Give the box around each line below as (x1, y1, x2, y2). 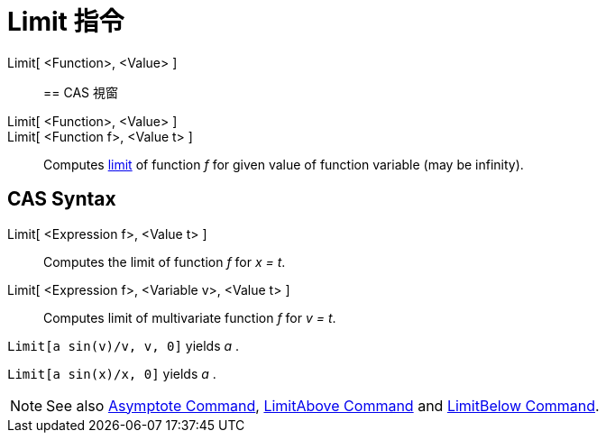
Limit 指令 (7, 6, 124, 37)
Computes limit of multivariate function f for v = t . (43, 309, 336, 325)
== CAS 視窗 (43, 84, 118, 100)
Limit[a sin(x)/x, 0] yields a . (7, 365, 216, 381)
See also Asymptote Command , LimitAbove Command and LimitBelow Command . (46, 396, 600, 415)
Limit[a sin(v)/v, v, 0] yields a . (7, 337, 240, 353)
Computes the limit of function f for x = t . (43, 253, 286, 270)
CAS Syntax (7, 188, 116, 211)
